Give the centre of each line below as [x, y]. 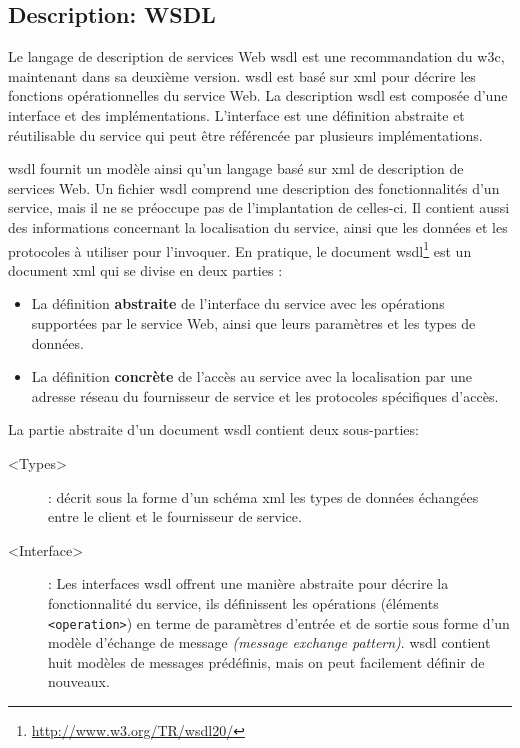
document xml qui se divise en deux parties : [145, 269]
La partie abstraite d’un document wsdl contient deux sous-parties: [213, 429]
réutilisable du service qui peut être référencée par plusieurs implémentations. [245, 134]
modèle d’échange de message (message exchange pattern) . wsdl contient [269, 642]
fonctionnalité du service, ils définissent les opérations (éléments [243, 602]
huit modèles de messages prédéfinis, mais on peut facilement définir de [266, 661]
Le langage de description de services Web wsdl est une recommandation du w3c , [256, 56]
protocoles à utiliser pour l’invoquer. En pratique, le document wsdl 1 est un [240, 249]
